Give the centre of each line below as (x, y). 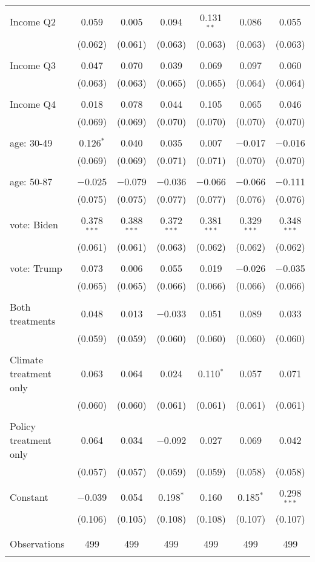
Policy (23, 426)
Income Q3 (33, 65)
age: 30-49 (31, 142)
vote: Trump (36, 268)
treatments (33, 320)
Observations (37, 544)
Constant (29, 497)
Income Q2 (33, 22)
